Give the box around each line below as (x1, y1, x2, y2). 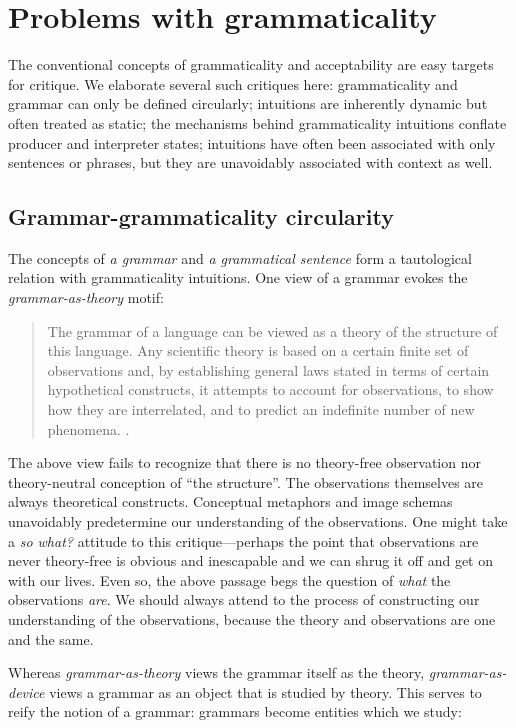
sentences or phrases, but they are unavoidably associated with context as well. (8, 152, 493, 173)
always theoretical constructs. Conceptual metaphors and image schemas (8, 491, 453, 512)
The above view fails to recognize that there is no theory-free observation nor (8, 452, 481, 473)
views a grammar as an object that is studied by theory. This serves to (49, 681, 482, 702)
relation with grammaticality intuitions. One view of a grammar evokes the (8, 267, 468, 288)
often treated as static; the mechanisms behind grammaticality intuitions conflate (8, 112, 507, 133)
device (8, 681, 45, 702)
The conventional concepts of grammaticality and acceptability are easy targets (8, 54, 494, 75)
